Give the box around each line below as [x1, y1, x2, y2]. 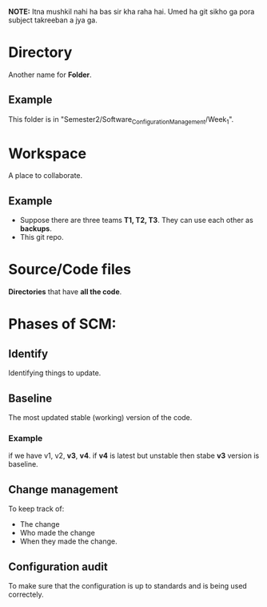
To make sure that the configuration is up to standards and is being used [8, 581, 248, 590]
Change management [8, 483, 118, 496]
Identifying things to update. [8, 368, 102, 378]
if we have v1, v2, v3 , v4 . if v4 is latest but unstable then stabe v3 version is [8, 451, 260, 460]
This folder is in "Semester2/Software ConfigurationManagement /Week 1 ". [8, 114, 234, 126]
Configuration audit [8, 560, 108, 573]
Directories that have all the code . [8, 287, 122, 297]
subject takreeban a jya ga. [8, 15, 98, 25]
